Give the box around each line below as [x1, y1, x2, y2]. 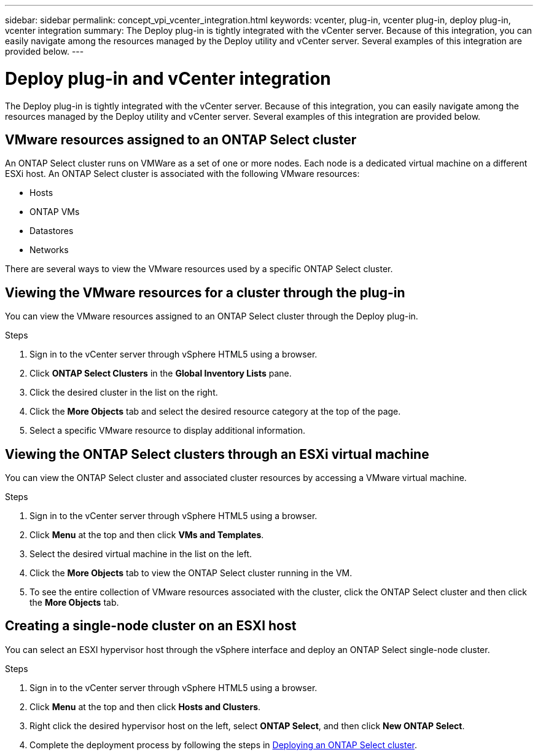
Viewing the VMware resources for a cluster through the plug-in [5, 284, 405, 300]
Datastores [29, 225, 74, 237]
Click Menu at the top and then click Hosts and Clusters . [29, 701, 261, 712]
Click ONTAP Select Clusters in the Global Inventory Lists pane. [29, 368, 292, 379]
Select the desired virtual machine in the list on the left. [29, 549, 252, 560]
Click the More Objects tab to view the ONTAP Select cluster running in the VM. [29, 568, 353, 579]
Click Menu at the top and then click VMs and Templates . [29, 530, 264, 541]
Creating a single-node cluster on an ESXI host [5, 618, 297, 634]
